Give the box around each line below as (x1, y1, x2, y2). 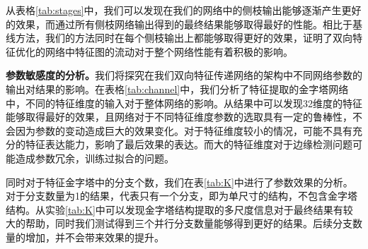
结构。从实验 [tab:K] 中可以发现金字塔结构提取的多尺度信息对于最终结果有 (6, 202, 343, 217)
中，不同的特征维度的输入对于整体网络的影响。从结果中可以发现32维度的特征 (6, 95, 362, 110)
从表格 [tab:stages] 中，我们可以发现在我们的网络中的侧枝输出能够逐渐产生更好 (6, 3, 362, 17)
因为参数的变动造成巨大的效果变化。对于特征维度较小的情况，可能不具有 (15, 123, 352, 138)
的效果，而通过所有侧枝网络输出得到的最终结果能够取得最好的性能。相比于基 (6, 16, 362, 31)
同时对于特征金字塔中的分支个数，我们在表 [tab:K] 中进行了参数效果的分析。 (6, 174, 353, 189)
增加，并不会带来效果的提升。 (25, 229, 164, 244)
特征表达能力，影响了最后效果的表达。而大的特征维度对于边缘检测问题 (25, 137, 352, 152)
